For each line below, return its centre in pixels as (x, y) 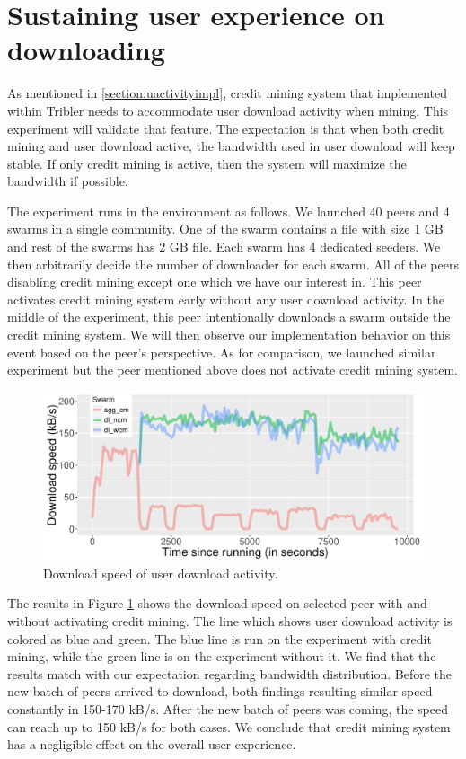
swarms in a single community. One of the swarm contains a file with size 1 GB (225, 229)
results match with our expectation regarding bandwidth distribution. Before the (229, 673)
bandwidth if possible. (68, 181)
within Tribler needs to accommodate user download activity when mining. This (228, 110)
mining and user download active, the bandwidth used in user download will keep (231, 146)
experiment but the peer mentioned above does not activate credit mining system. (233, 370)
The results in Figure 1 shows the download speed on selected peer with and (217, 603)
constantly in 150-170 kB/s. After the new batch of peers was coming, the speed (228, 708)
